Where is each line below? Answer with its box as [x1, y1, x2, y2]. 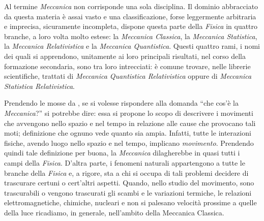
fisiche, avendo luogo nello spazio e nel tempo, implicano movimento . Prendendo [4, 137, 254, 148]
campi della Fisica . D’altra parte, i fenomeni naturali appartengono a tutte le [4, 157, 245, 168]
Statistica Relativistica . [4, 80, 75, 91]
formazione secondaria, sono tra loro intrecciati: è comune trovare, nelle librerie [4, 60, 251, 71]
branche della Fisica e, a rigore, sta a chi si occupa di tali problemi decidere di [4, 167, 249, 178]
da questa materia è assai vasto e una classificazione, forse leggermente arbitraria [4, 11, 256, 21]
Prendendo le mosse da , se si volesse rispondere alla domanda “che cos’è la [4, 98, 239, 108]
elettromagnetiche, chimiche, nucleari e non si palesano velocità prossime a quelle [4, 197, 257, 208]
